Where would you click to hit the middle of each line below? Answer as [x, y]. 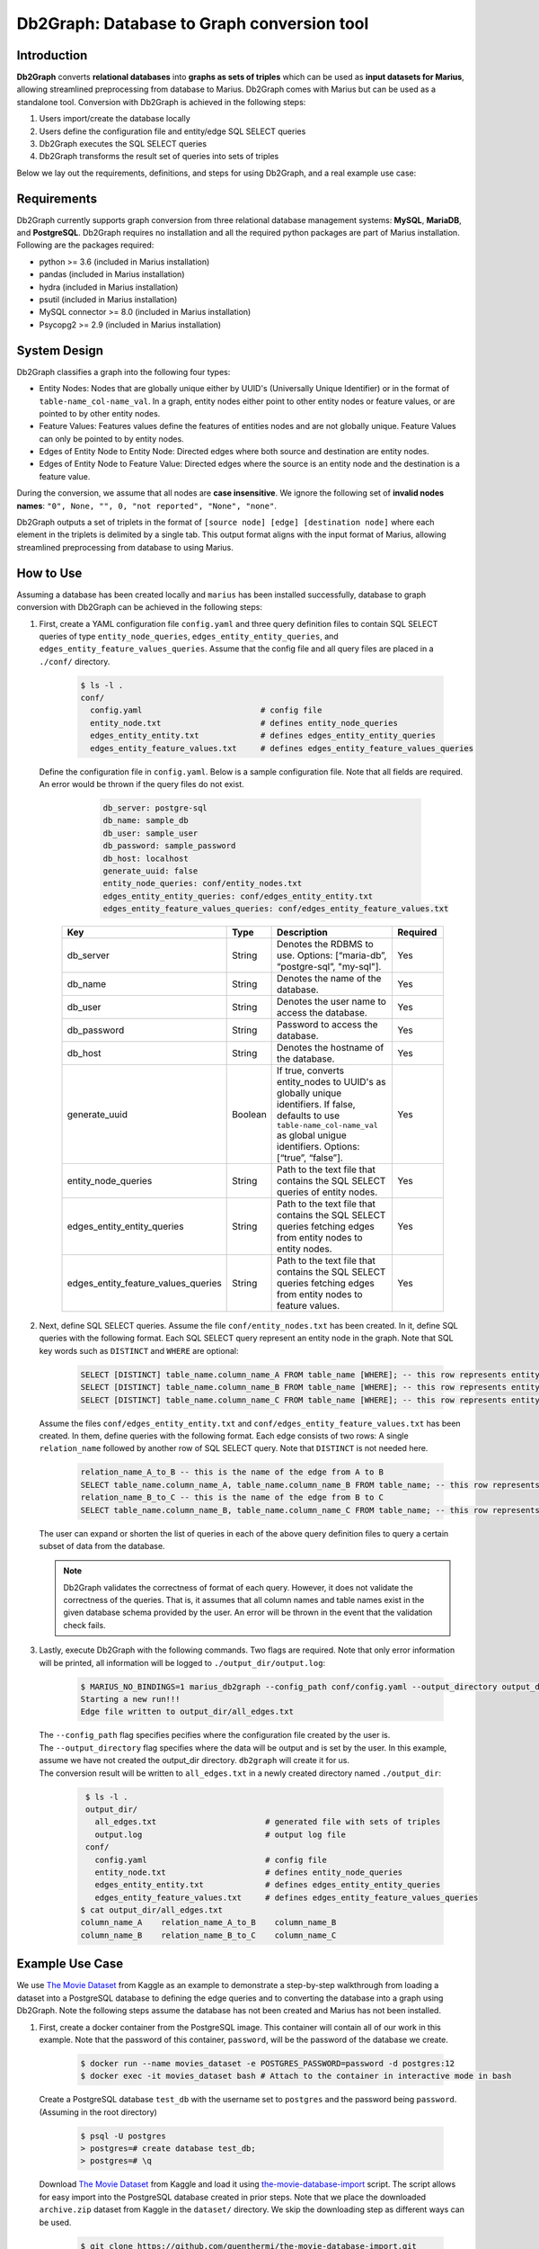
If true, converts [311, 1071]
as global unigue [312, 1135]
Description [302, 933]
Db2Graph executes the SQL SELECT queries [123, 144]
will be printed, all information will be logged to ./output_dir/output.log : [182, 1662]
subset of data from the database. [102, 1546]
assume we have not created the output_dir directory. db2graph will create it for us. [194, 1761]
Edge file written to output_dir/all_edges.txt [187, 1712]
